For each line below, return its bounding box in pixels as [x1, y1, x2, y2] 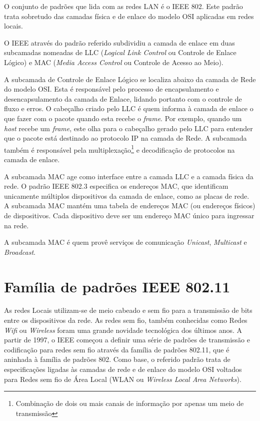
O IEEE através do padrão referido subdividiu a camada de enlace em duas [4, 37, 235, 48]
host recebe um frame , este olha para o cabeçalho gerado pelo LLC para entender [4, 123, 253, 133]
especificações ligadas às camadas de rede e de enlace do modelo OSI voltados [4, 364, 242, 374]
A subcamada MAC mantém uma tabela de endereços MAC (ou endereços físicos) [4, 200, 255, 211]
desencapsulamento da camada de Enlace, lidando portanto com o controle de [4, 93, 242, 104]
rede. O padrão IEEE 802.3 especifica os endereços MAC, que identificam [4, 181, 228, 191]
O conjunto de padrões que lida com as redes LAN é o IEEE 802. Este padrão [4, 1, 243, 11]
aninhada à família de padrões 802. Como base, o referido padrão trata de [4, 354, 230, 364]
